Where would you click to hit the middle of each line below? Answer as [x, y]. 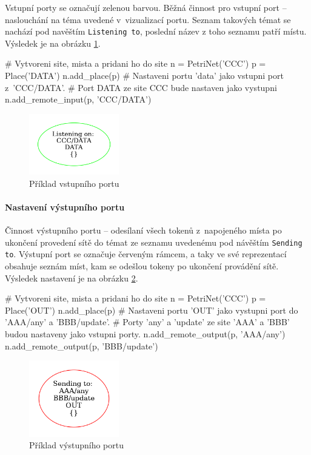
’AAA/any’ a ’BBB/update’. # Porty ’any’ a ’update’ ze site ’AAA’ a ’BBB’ [147, 322]
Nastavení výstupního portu [65, 207]
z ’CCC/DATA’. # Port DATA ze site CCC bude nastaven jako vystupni [141, 87]
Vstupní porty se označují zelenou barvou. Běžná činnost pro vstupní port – [146, 7]
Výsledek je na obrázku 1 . [53, 43]
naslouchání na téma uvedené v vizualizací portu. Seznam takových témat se [148, 19]
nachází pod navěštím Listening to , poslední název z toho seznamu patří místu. [156, 31]
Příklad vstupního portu [74, 183]
